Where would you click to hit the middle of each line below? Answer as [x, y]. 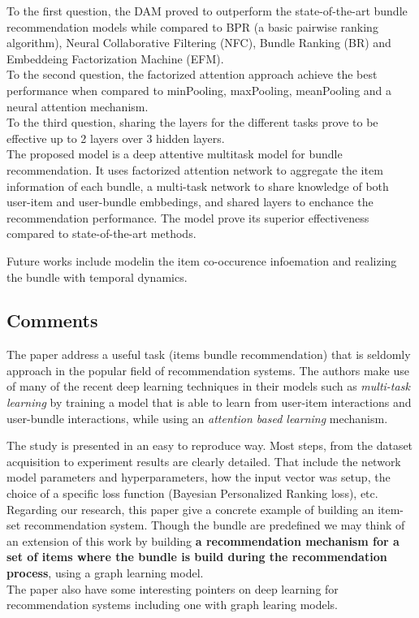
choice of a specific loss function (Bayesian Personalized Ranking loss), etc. [192, 493]
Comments [52, 320]
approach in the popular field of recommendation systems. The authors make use [208, 370]
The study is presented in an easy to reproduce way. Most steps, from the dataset [210, 445]
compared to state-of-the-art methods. [102, 233]
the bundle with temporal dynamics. [97, 277]
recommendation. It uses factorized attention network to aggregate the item [195, 169]
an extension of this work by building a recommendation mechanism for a [203, 540]
